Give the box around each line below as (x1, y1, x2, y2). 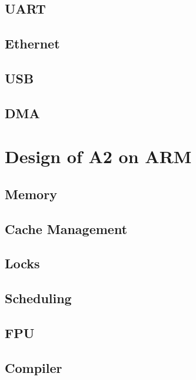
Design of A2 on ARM (5, 144, 192, 168)
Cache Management (5, 219, 128, 238)
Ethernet (5, 34, 60, 53)
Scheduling (5, 289, 72, 307)
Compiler (5, 358, 62, 376)
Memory (5, 184, 57, 203)
